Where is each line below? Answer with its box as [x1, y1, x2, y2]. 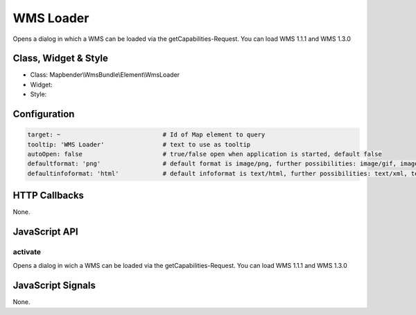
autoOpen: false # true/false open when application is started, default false [27, 150, 383, 159]
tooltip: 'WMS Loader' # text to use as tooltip [27, 141, 251, 148]
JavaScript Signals [12, 280, 96, 291]
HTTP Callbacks [12, 190, 85, 201]
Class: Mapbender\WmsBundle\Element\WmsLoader [30, 71, 180, 79]
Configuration [12, 108, 75, 120]
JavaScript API [12, 226, 79, 238]
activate [12, 247, 42, 257]
